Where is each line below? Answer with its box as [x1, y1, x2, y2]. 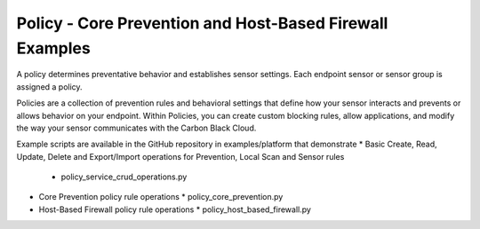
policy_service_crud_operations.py [60, 171, 188, 182]
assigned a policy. [16, 81, 84, 92]
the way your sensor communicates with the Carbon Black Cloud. [16, 122, 257, 133]
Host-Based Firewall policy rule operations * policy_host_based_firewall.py [38, 204, 311, 215]
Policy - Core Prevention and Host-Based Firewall [16, 13, 388, 33]
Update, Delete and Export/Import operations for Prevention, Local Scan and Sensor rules [16, 151, 345, 162]
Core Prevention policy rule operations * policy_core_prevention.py [38, 192, 284, 202]
